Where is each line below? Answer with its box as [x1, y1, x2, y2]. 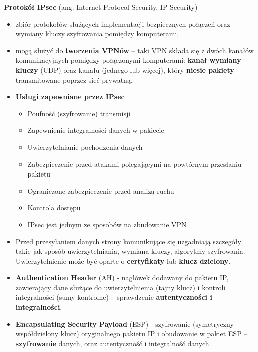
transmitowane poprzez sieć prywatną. [15, 74, 133, 85]
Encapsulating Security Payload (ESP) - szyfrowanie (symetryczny [15, 318, 234, 329]
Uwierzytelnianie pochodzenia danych [27, 141, 143, 152]
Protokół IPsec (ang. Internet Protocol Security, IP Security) [4, 2, 198, 12]
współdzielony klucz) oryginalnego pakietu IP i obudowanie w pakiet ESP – [15, 328, 248, 339]
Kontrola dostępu [27, 202, 81, 213]
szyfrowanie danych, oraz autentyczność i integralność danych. [15, 338, 211, 348]
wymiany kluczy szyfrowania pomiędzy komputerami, [15, 28, 179, 39]
